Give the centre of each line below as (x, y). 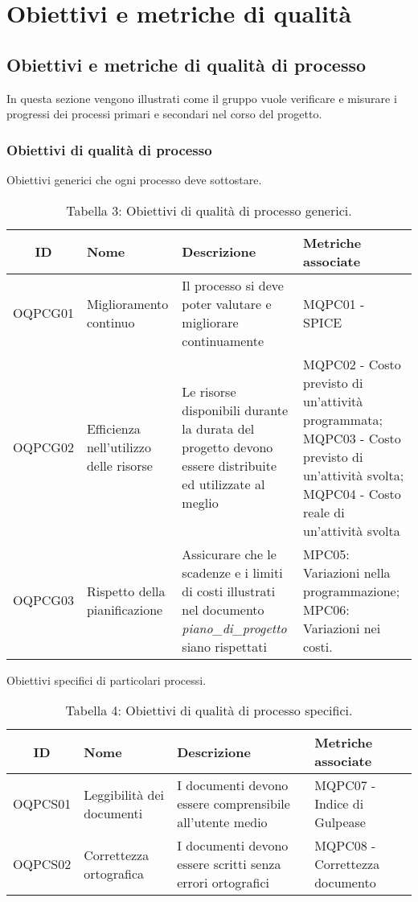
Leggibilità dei (124, 794)
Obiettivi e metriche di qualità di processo (186, 64)
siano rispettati (224, 646)
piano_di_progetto (234, 628)
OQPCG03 (43, 600)
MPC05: (326, 554)
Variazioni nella (347, 572)
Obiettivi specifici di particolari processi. (107, 680)
